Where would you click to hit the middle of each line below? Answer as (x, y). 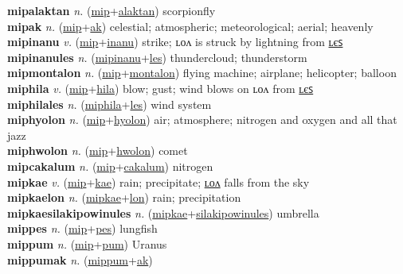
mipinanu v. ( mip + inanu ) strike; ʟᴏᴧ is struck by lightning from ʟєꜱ (175, 42)
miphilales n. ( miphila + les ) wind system (110, 104)
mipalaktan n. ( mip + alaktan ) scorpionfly (112, 10)
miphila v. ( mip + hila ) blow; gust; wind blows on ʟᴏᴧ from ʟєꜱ (160, 88)
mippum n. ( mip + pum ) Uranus (87, 243)
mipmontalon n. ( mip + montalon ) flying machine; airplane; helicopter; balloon (202, 73)
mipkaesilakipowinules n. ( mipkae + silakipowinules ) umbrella (163, 212)
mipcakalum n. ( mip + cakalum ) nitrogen (110, 166)
